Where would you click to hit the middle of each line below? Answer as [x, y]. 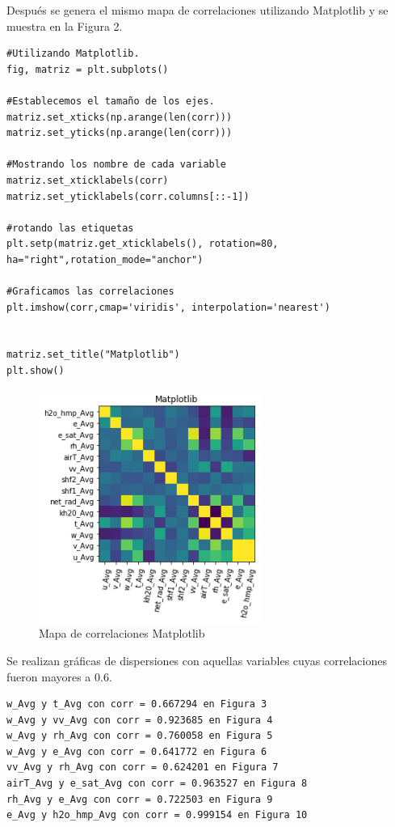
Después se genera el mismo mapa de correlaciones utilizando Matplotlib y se [197, 10]
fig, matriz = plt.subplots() [88, 69]
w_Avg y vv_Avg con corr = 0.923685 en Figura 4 [140, 720]
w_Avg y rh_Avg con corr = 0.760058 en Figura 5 [140, 736]
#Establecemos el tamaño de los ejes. [111, 101]
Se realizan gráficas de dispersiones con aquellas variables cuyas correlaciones [197, 660]
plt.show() [36, 371]
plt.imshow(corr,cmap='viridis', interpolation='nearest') [168, 307]
